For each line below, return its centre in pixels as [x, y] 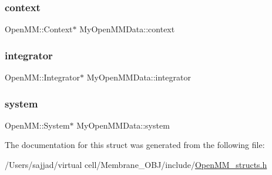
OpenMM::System [37, 125]
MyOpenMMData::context [127, 29]
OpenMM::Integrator [43, 77]
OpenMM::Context [39, 29]
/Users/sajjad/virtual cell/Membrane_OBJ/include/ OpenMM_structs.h [136, 165]
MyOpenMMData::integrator [139, 77]
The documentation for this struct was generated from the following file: [135, 145]
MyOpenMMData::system [123, 125]
